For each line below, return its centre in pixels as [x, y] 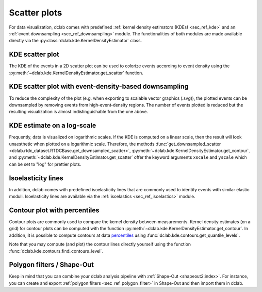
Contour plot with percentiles [54, 210]
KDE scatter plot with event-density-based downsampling [99, 86]
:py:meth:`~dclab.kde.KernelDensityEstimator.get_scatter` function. [76, 73]
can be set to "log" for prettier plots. [45, 164]
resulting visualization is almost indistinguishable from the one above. [78, 112]
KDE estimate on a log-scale [53, 126]
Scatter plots [36, 13]
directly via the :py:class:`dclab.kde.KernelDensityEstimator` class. [75, 41]
